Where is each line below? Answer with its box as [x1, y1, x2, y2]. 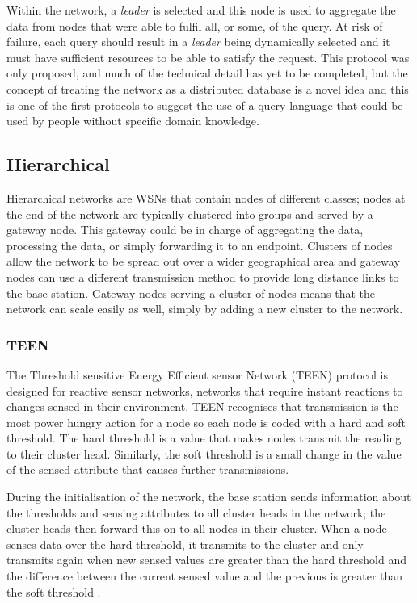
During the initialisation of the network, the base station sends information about [6, 488, 411, 505]
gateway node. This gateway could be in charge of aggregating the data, [6, 221, 364, 238]
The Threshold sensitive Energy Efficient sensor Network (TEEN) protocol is [6, 366, 388, 383]
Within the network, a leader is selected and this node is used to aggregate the [6, 2, 396, 18]
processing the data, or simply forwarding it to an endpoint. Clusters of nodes [6, 237, 393, 253]
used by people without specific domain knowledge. [6, 112, 259, 129]
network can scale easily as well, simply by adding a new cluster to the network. [6, 300, 403, 317]
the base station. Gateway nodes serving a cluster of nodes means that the [6, 284, 376, 301]
